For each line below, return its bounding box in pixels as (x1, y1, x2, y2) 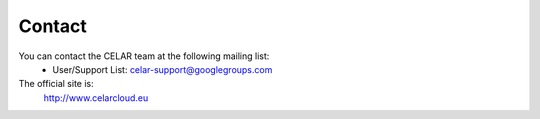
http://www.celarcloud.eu (43, 91, 149, 104)
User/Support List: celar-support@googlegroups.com (52, 63, 273, 75)
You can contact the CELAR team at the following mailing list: (18, 50, 270, 62)
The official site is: (18, 78, 94, 90)
